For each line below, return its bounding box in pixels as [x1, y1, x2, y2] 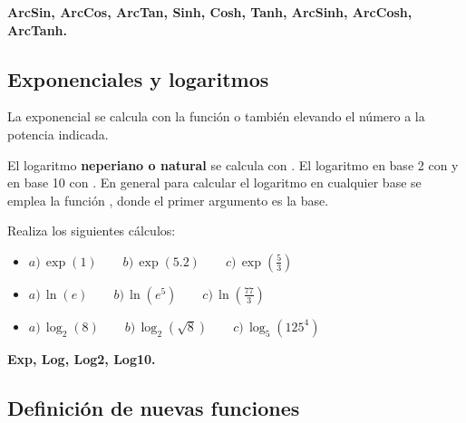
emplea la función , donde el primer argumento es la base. [7, 190, 329, 209]
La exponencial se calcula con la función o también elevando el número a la [7, 107, 425, 126]
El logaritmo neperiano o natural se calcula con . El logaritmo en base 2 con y [7, 155, 459, 174]
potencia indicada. [7, 124, 109, 143]
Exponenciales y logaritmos [7, 64, 269, 92]
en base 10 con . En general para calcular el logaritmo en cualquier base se [7, 173, 422, 192]
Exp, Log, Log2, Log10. [7, 349, 156, 368]
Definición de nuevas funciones [7, 393, 300, 421]
